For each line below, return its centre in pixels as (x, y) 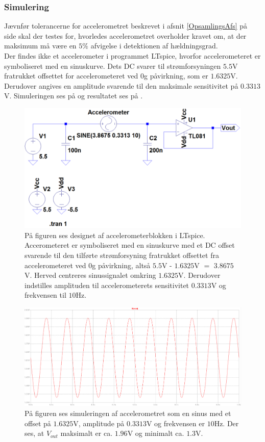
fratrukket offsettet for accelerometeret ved (71, 76)
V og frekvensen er (175, 423)
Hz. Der (226, 423)
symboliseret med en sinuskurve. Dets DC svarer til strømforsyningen (113, 66)
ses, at (34, 433)
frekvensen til (45, 295)
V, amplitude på (99, 423)
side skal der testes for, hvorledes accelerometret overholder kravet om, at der (125, 35)
